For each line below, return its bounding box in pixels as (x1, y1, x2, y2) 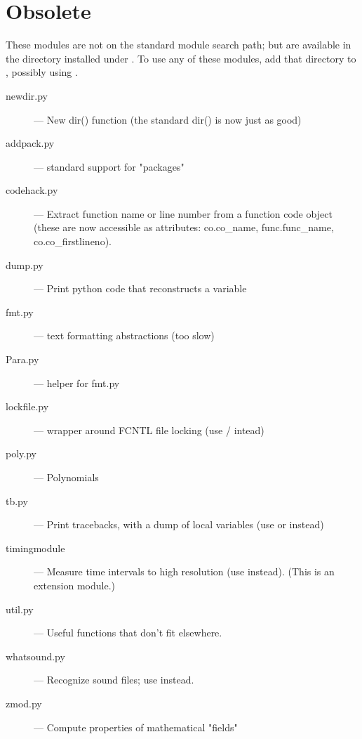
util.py (6, 601, 34, 616)
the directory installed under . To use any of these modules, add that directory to (6, 51, 356, 65)
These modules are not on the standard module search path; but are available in (6, 37, 351, 52)
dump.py (6, 257, 43, 272)
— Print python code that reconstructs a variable (34, 281, 247, 296)
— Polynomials (34, 470, 99, 484)
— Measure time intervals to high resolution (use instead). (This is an (34, 564, 335, 579)
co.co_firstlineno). (34, 234, 112, 249)
